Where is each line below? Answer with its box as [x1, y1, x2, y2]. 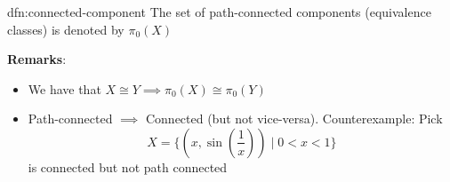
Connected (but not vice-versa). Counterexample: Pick [145, 109, 443, 128]
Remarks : [7, 50, 67, 68]
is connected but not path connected [28, 157, 228, 176]
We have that [28, 79, 101, 98]
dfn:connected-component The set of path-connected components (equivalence [7, 3, 431, 20]
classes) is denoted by [7, 20, 125, 38]
